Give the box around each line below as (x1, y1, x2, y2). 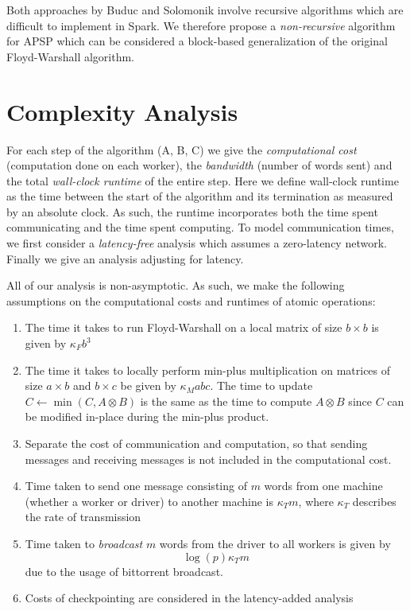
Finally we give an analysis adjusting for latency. (6, 250, 244, 267)
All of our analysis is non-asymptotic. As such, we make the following (6, 277, 345, 294)
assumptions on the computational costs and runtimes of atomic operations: (6, 292, 376, 309)
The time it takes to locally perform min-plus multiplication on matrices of (25, 361, 391, 378)
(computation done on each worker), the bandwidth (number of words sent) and (6, 157, 393, 173)
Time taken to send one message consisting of (25, 477, 247, 494)
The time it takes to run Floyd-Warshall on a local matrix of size (25, 319, 342, 336)
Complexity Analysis (6, 95, 238, 127)
